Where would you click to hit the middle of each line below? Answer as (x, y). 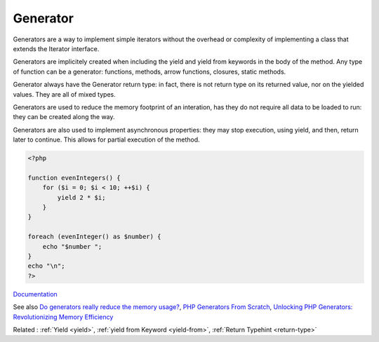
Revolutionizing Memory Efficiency (63, 317)
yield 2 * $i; (81, 197)
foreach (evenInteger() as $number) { (94, 237)
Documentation (35, 294)
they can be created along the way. (64, 117)
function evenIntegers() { (74, 178)
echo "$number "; (72, 246)
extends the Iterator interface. (56, 48)
